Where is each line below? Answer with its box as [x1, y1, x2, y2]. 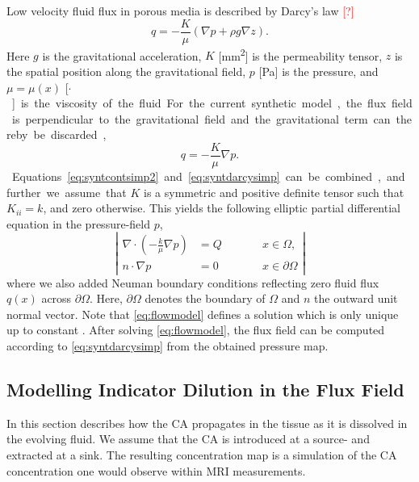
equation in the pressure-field [6, 215, 150, 232]
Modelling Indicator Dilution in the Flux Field [6, 376, 404, 401]
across [41, 290, 72, 307]
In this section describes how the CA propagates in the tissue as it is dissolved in [6, 414, 408, 431]
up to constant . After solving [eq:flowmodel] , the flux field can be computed [6, 321, 385, 338]
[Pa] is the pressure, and [258, 62, 379, 79]
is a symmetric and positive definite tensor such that [144, 183, 404, 200]
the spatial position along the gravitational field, [6, 62, 246, 79]
